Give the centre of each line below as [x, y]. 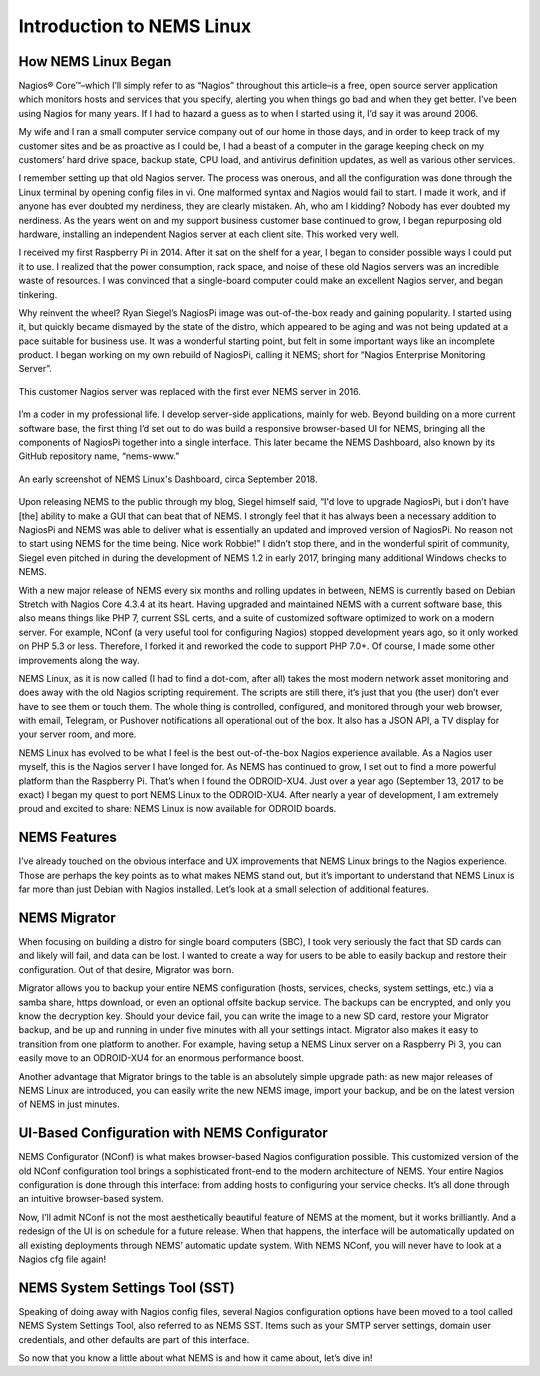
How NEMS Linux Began [95, 61]
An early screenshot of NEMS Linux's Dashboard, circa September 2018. [168, 479]
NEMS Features [67, 837]
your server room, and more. [77, 734]
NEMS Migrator [67, 917]
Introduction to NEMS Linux [135, 26]
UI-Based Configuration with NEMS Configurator [173, 1133]
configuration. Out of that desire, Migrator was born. [126, 969]
